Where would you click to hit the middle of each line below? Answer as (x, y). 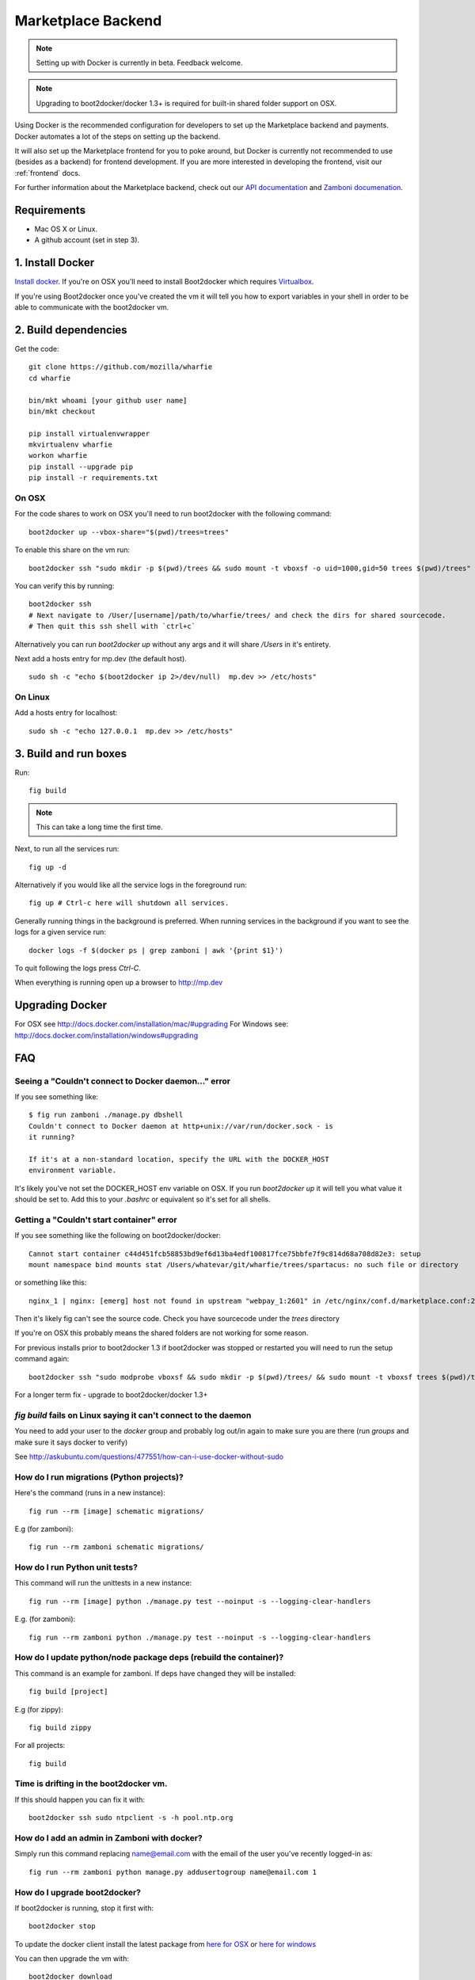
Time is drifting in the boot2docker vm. (91, 1784)
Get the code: (37, 348)
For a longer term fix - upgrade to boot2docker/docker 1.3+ (111, 1395)
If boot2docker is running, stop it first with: (84, 1908)
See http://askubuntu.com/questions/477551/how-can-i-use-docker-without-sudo (149, 1456)
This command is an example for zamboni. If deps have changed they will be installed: (155, 1673)
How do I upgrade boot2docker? (78, 1892)
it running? (52, 1137)
